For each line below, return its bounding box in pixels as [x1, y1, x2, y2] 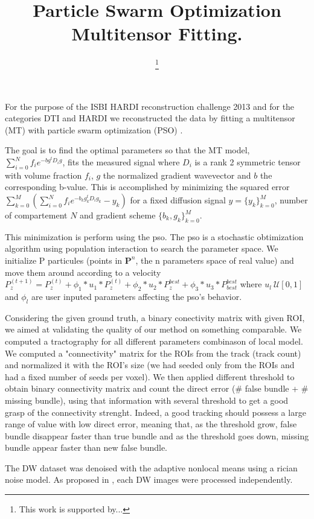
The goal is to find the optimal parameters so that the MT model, [5, 144, 250, 156]
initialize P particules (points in [5, 253, 123, 266]
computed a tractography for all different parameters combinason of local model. [5, 334, 303, 347]
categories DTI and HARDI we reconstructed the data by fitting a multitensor [5, 112, 295, 124]
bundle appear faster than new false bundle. [5, 441, 167, 454]
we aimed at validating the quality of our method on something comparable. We [5, 323, 302, 336]
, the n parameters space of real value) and [135, 253, 294, 266]
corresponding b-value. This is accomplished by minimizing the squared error [5, 180, 290, 193]
